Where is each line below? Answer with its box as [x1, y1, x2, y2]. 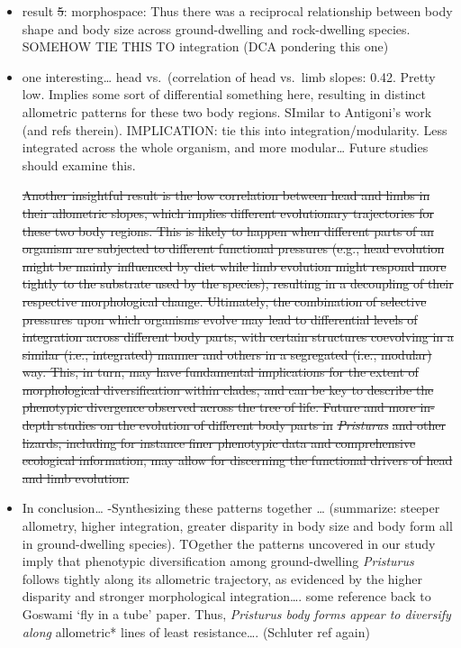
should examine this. [22, 155, 136, 174]
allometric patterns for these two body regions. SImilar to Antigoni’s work [22, 102, 432, 121]
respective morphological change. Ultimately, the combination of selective [22, 291, 427, 310]
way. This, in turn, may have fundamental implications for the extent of [22, 362, 419, 381]
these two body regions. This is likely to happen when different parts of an [22, 221, 434, 240]
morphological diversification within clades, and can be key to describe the [22, 379, 434, 398]
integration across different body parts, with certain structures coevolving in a [22, 327, 454, 346]
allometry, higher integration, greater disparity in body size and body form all [22, 516, 453, 535]
